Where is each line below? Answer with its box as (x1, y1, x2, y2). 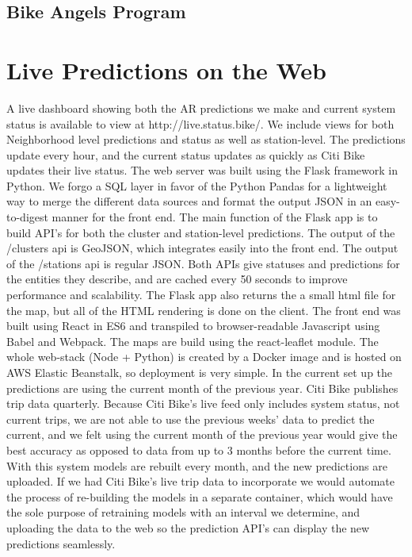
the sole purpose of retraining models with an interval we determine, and (6, 504, 360, 521)
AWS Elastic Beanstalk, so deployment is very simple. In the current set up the (6, 364, 393, 380)
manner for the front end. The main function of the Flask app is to (51, 209, 378, 225)
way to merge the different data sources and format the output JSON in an (6, 193, 372, 209)
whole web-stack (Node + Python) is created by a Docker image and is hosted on (6, 348, 402, 365)
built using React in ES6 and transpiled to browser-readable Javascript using (6, 317, 380, 334)
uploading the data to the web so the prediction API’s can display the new (6, 519, 370, 536)
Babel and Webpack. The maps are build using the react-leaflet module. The (6, 332, 379, 349)
